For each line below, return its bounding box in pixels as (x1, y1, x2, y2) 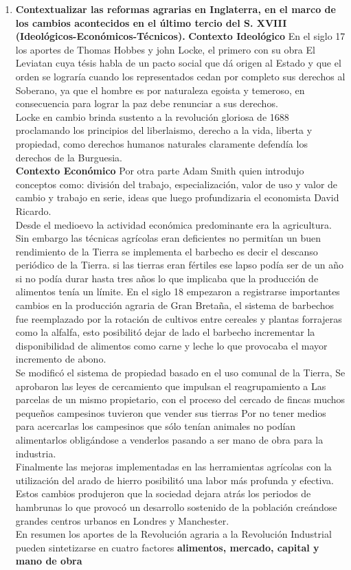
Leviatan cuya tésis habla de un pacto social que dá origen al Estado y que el (15, 56, 341, 70)
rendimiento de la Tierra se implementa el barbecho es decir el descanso (15, 244, 318, 258)
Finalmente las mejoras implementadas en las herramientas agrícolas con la (15, 459, 332, 474)
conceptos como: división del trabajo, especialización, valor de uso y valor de (15, 176, 338, 191)
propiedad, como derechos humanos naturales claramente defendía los (15, 136, 308, 150)
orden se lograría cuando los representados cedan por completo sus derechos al (15, 69, 346, 83)
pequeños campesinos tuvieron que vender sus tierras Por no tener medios (15, 405, 326, 420)
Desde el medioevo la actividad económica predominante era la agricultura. (15, 217, 332, 231)
